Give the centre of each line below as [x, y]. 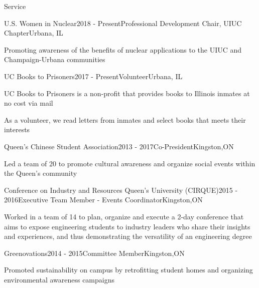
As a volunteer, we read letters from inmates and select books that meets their [125, 119]
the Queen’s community [41, 173]
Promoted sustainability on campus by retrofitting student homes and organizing [128, 270]
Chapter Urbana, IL [34, 33]
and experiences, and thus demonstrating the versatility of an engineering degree [128, 236]
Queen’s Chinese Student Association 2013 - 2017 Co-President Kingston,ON [119, 146]
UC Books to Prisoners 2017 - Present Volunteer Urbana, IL [93, 76]
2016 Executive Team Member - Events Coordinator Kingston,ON [103, 200]
